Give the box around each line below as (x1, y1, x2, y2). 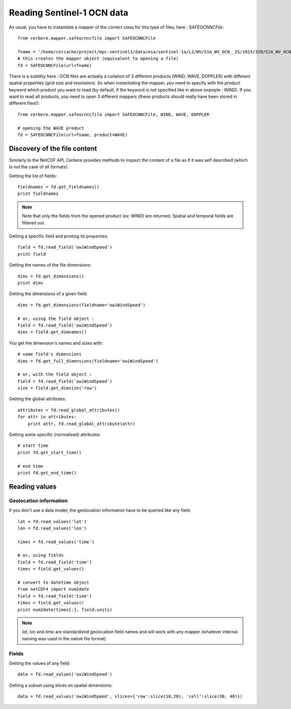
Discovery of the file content (9, 144, 97, 153)
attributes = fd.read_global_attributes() (17, 407, 120, 413)
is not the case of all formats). (9, 164, 69, 170)
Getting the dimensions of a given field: (9, 291, 88, 297)
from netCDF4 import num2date (17, 586, 90, 592)
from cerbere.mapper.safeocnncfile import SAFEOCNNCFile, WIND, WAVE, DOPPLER (17, 111, 210, 117)
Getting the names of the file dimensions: (9, 262, 92, 268)
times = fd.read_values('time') (17, 539, 95, 545)
